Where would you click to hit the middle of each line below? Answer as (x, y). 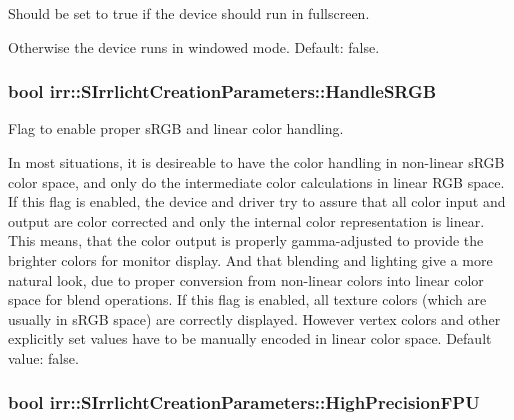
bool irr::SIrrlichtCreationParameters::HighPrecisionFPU (244, 402)
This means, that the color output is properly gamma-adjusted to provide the (246, 240)
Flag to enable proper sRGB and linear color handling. (176, 128)
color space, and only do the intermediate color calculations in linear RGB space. (256, 181)
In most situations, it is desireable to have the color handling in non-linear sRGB (256, 162)
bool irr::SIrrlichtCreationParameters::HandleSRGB (222, 91)
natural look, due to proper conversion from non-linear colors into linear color (246, 279)
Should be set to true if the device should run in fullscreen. (189, 13)
